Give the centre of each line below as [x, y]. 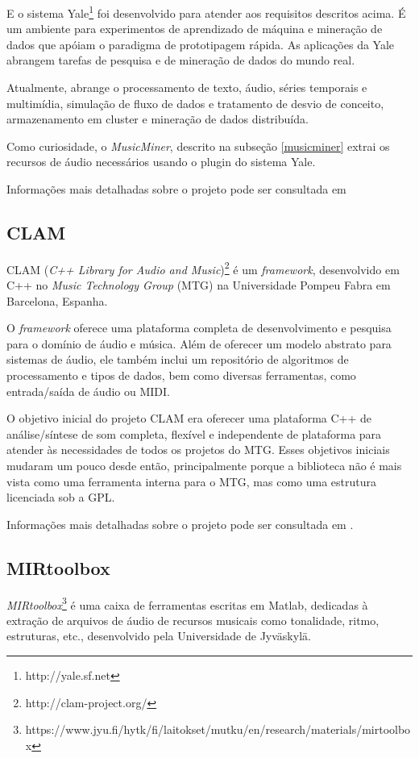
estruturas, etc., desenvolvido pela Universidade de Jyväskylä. [159, 636]
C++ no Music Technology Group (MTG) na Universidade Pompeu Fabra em [199, 285]
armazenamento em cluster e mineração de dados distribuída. [158, 119]
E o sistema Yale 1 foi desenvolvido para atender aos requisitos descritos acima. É [206, 12]
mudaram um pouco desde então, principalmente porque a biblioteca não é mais [204, 465]
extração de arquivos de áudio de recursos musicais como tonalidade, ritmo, [193, 620]
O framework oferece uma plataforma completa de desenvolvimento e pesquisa [199, 328]
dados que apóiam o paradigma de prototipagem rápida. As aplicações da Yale [201, 44]
